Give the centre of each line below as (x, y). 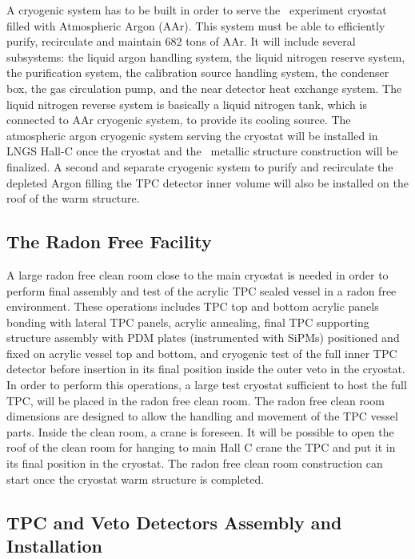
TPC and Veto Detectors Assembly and (174, 522)
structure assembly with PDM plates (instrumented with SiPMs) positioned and (203, 338)
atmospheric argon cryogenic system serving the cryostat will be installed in (192, 135)
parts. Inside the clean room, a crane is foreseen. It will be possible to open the (200, 431)
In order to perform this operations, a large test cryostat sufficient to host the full (207, 385)
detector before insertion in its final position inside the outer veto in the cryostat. (206, 369)
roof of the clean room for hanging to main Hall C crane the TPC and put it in (201, 447)
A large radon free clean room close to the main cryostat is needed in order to (198, 274)
